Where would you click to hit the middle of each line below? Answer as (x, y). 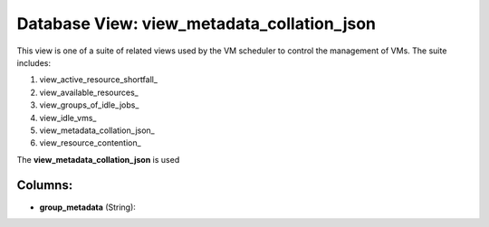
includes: (34, 62)
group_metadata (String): (87, 207)
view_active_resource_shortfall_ (99, 80)
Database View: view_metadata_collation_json (196, 24)
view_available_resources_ (89, 92)
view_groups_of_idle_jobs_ (89, 105)
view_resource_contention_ (90, 143)
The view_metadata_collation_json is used (98, 159)
